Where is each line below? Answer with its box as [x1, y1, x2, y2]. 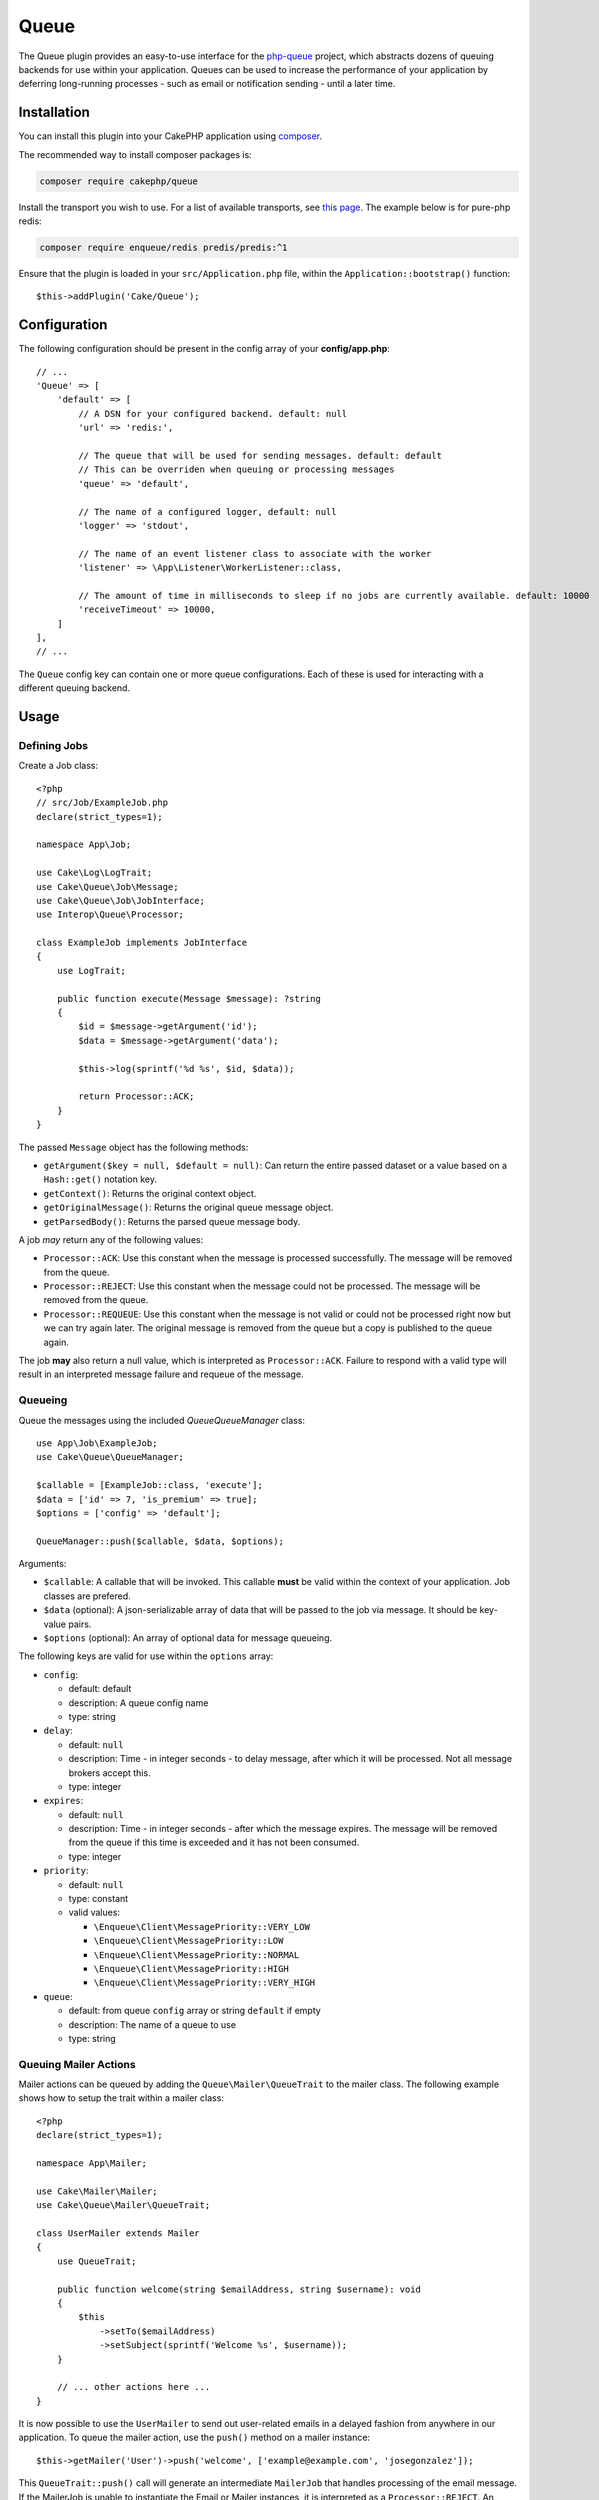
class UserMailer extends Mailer [36, 2228, 200, 2239]
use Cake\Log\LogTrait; [36, 867, 153, 879]
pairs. [68, 1618, 92, 1630]
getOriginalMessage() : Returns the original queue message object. [43, 1201, 334, 1214]
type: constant [68, 1893, 129, 1905]
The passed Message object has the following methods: [18, 1141, 249, 1153]
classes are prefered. [43, 1590, 132, 1602]
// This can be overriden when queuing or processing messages [78, 464, 395, 475]
